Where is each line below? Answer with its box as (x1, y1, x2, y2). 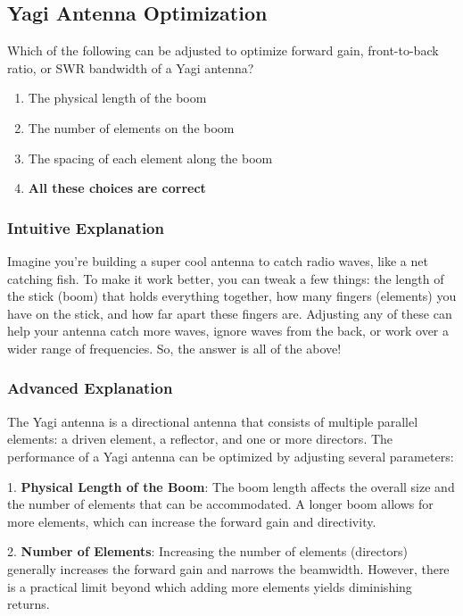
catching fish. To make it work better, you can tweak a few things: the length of (7, 269, 444, 287)
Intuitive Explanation (7, 216, 164, 238)
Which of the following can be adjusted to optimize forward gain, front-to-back (7, 41, 439, 60)
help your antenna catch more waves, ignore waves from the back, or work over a (7, 321, 450, 340)
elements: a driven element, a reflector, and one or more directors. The (7, 429, 393, 448)
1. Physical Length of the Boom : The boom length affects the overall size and (7, 477, 455, 495)
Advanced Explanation (7, 377, 173, 399)
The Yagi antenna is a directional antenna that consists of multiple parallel (7, 412, 418, 430)
